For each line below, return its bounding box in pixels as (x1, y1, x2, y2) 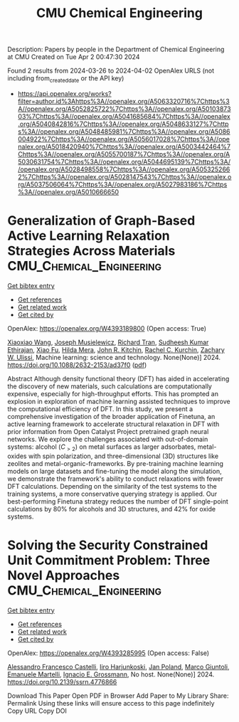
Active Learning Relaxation (7, 228, 171, 244)
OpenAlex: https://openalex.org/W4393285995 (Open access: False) (7, 649, 210, 657)
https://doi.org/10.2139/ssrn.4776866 (7, 677, 117, 686)
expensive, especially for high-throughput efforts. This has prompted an (7, 389, 219, 398)
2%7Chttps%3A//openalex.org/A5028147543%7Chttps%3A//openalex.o (17, 172, 232, 181)
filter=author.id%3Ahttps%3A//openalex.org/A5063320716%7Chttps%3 (17, 97, 230, 105)
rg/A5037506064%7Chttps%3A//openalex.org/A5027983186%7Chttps (17, 180, 228, 189)
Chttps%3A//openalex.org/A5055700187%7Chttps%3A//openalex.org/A (17, 149, 230, 158)
